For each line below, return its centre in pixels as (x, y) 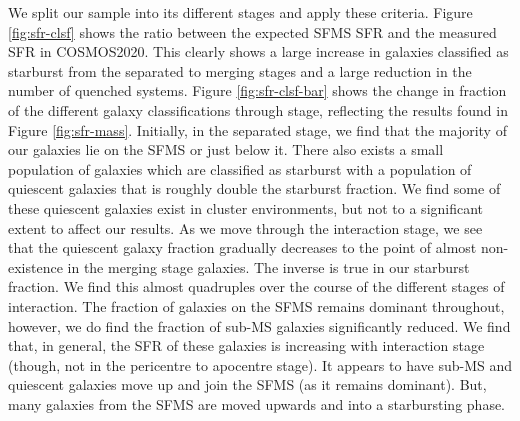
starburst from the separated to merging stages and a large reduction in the (240, 70)
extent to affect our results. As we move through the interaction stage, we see (245, 227)
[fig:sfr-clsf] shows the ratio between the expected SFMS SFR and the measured (252, 31)
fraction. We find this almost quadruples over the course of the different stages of (256, 286)
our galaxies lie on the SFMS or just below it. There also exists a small (226, 149)
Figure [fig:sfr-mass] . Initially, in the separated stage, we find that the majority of (257, 129)
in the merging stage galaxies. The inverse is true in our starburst (268, 266)
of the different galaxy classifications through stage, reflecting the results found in (258, 109)
